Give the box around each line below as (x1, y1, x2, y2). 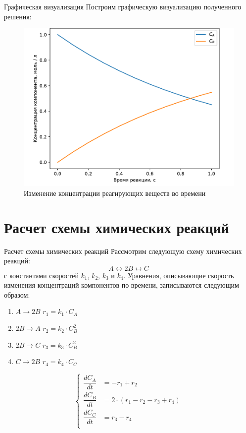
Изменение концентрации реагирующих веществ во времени (24, 187, 206, 198)
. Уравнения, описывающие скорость (123, 270, 234, 280)
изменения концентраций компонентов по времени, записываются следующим (4, 280, 239, 290)
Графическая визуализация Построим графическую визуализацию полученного (4, 1, 242, 11)
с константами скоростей (4, 270, 79, 280)
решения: (4, 11, 32, 21)
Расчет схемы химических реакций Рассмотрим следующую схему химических (4, 246, 242, 256)
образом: (4, 289, 30, 300)
